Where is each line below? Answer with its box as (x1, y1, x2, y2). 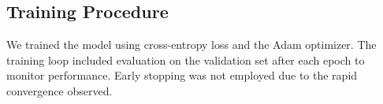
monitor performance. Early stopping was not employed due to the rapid (6, 67, 358, 84)
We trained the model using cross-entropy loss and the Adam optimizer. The (6, 36, 377, 53)
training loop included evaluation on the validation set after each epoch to (6, 51, 365, 68)
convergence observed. (6, 82, 113, 98)
